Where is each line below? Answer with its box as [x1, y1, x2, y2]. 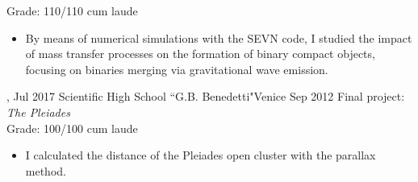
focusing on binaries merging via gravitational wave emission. [25, 60, 328, 77]
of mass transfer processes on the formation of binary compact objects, [25, 45, 375, 62]
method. [25, 162, 66, 179]
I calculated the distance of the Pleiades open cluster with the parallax [25, 147, 376, 163]
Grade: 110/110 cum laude [6, 2, 138, 19]
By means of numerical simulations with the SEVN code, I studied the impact [25, 29, 412, 46]
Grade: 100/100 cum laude [6, 119, 138, 136]
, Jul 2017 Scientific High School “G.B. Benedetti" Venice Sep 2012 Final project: [6, 88, 405, 105]
